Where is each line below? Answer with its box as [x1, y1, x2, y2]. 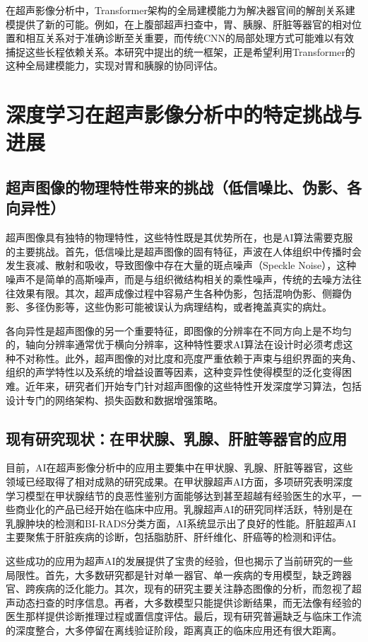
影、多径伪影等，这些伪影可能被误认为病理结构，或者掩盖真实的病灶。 [6, 299, 332, 314]
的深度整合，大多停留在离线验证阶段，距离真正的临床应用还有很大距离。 [6, 622, 342, 637]
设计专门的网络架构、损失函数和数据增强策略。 [6, 392, 223, 407]
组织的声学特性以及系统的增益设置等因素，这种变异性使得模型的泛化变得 [6, 365, 342, 379]
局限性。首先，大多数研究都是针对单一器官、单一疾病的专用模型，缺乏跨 [6, 567, 342, 582]
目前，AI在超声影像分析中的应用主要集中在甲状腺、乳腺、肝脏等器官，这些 [6, 460, 353, 475]
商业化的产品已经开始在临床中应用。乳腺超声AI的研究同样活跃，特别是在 [15, 502, 353, 517]
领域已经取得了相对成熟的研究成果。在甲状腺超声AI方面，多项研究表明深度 [6, 474, 353, 489]
